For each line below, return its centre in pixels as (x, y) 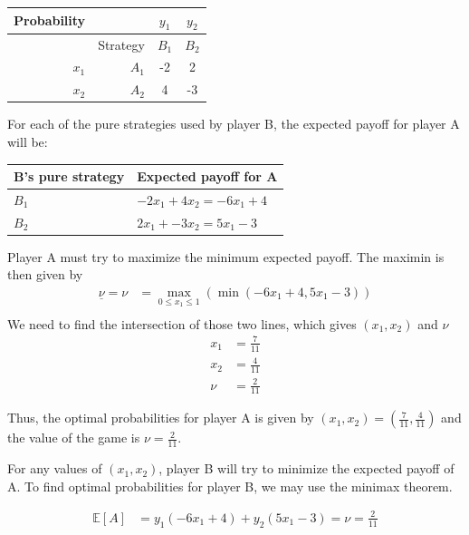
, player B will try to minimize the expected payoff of (306, 468)
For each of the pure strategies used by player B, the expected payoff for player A (234, 124)
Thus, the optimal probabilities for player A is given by (161, 418)
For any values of (55, 468)
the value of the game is (74, 438)
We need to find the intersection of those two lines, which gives (182, 323)
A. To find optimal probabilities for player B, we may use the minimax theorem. (230, 486)
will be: (28, 141)
